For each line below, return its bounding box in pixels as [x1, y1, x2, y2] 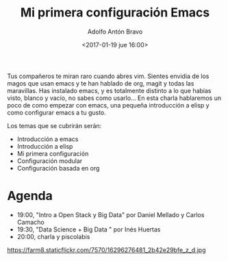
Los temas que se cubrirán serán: [7, 121, 102, 129]
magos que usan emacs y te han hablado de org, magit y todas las [7, 79, 194, 87]
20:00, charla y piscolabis [16, 232, 90, 240]
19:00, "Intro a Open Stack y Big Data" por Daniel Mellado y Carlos [16, 210, 205, 219]
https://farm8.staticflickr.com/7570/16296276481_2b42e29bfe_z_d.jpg [7, 245, 207, 254]
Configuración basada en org [16, 164, 100, 172]
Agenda [7, 188, 53, 203]
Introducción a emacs [16, 135, 79, 143]
